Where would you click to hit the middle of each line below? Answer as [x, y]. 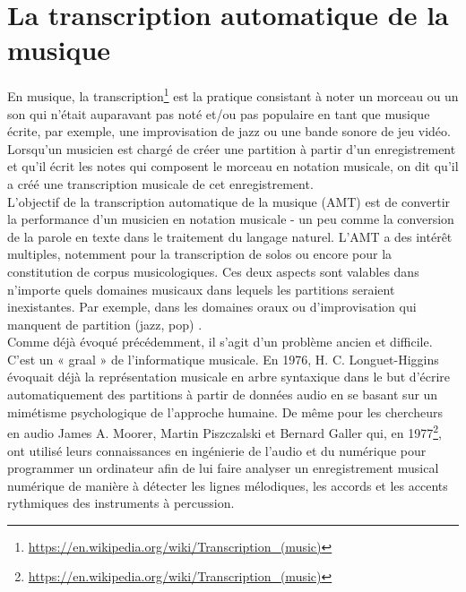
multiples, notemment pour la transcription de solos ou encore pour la [200, 254]
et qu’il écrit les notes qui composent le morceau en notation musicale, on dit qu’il [233, 166]
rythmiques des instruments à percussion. [121, 503]
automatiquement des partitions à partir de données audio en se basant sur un [223, 395]
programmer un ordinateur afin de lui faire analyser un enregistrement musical [223, 468]
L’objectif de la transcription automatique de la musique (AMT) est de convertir [229, 201]
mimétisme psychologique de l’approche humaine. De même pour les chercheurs [225, 412]
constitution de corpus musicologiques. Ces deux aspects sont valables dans [213, 271]
